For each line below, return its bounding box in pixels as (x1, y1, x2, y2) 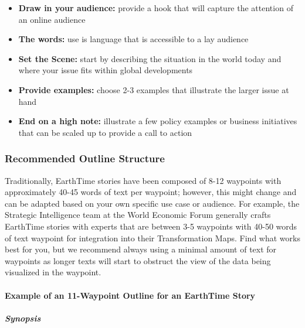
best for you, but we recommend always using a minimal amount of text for (5, 243, 277, 255)
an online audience (18, 13, 86, 25)
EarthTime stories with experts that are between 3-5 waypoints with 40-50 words (5, 220, 297, 232)
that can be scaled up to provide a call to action (18, 126, 192, 138)
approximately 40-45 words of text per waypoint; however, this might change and (5, 186, 297, 198)
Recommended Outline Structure (5, 151, 165, 166)
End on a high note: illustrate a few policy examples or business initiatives (18, 115, 297, 127)
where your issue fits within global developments (18, 64, 193, 76)
